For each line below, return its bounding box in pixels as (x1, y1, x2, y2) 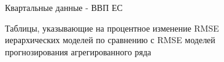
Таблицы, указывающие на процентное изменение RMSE (5, 21, 219, 34)
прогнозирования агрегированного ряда (5, 45, 152, 58)
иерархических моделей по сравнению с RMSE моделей (5, 33, 215, 46)
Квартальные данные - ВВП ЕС (5, 1, 123, 13)
